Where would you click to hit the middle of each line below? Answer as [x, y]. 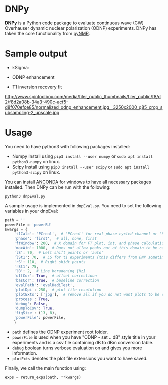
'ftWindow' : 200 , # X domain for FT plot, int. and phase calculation [90, 243]
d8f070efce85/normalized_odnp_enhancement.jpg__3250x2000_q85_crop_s [84, 107]
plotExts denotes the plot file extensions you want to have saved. [80, 358]
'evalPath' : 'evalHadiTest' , [44, 285]
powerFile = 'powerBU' [29, 225]
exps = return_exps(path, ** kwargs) [43, 377]
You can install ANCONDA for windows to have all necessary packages [78, 182]
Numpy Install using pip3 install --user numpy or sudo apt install [83, 156]
